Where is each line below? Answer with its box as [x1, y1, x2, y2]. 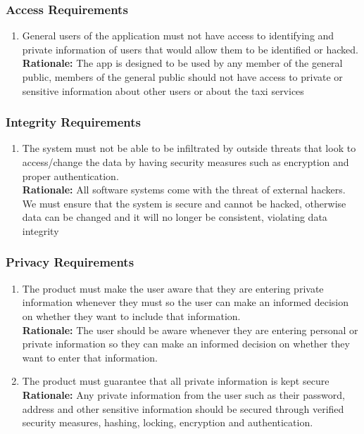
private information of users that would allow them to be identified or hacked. [22, 42, 358, 56]
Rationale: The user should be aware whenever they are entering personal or [22, 322, 358, 337]
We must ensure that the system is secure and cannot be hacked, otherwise [22, 196, 346, 210]
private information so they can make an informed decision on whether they [22, 336, 350, 351]
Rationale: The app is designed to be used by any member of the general [22, 56, 343, 70]
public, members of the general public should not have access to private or [22, 70, 343, 84]
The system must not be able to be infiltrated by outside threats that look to [22, 141, 356, 155]
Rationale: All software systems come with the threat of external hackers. [22, 182, 346, 197]
